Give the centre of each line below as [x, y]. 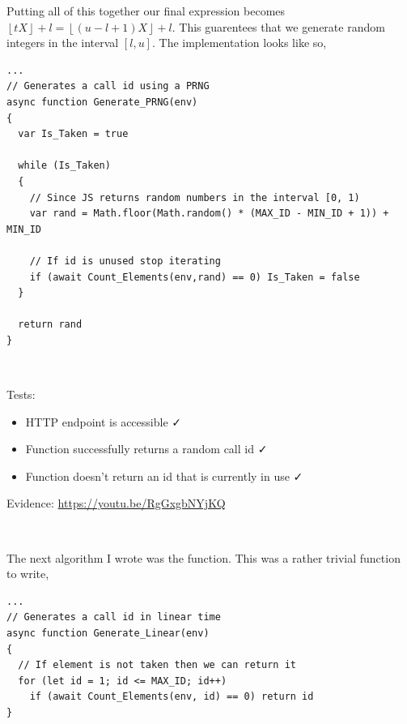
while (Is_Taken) [64, 166]
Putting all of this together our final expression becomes [146, 11]
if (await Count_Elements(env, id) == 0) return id [172, 697]
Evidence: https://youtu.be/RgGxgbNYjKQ [116, 503]
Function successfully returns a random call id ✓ [146, 449]
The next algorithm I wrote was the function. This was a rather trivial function [203, 557]
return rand [50, 325]
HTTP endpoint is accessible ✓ [103, 421]
